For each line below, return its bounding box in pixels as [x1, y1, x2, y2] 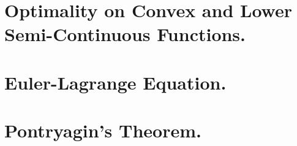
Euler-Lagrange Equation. [4, 69, 227, 94]
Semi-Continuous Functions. [4, 21, 246, 47]
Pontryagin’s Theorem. [4, 118, 201, 143]
